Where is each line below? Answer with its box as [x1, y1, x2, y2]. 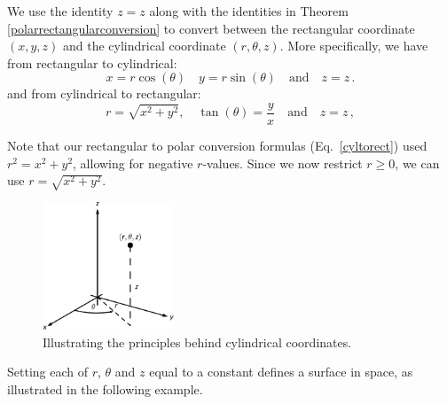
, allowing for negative [73, 153, 193, 172]
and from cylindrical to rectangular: [7, 84, 201, 103]
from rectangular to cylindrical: [7, 53, 177, 72]
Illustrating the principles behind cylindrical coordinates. [43, 332, 352, 351]
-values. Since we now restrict [202, 153, 363, 172]
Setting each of [7, 362, 88, 381]
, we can [395, 153, 440, 172]
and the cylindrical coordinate [63, 36, 226, 55]
